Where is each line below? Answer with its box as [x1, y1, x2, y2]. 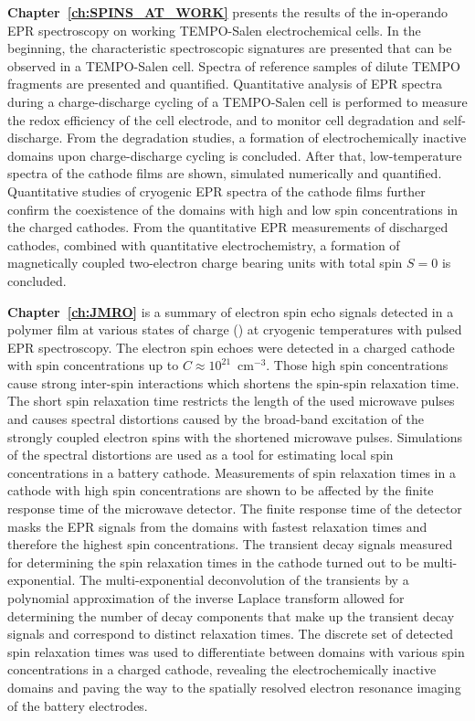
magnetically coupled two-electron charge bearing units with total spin [7, 253, 403, 272]
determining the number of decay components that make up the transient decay [7, 606, 455, 625]
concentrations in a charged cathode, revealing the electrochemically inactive [7, 660, 437, 679]
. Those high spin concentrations [266, 355, 449, 375]
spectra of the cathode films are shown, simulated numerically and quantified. [7, 164, 442, 183]
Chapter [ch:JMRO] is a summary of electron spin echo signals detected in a [7, 302, 454, 321]
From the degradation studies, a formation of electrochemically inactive [67, 128, 467, 147]
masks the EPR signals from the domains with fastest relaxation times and [7, 516, 427, 535]
